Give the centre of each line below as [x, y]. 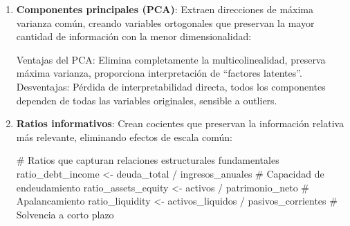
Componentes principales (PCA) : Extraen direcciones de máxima [165, 9]
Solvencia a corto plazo [65, 214]
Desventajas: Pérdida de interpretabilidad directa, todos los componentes [171, 86]
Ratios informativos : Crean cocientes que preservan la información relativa [180, 123]
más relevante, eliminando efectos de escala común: [124, 136]
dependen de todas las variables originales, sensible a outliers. [147, 100]
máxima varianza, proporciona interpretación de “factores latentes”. [159, 73]
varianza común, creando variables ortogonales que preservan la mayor [165, 22]
